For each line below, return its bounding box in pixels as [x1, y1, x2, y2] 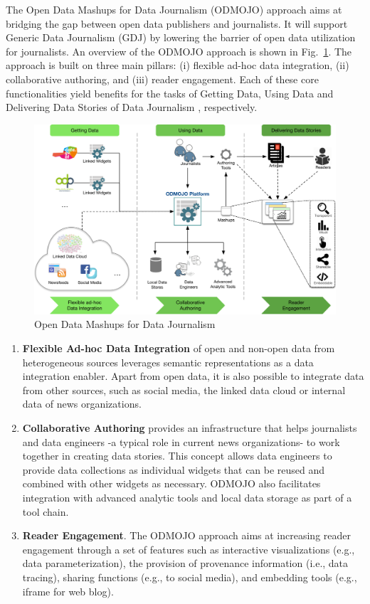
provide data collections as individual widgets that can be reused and [22, 462, 325, 477]
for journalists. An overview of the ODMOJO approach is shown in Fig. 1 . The [6, 43, 352, 58]
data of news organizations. [22, 396, 142, 411]
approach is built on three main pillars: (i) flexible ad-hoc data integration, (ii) [6, 58, 349, 73]
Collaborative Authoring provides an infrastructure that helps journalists [22, 420, 357, 435]
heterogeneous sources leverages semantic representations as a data [22, 354, 314, 369]
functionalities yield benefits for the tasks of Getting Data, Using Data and [6, 85, 334, 100]
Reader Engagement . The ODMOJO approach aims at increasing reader [22, 528, 351, 543]
